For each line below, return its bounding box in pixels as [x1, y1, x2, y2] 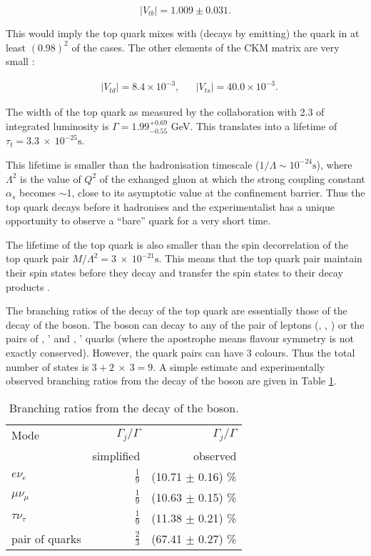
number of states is [6, 359, 89, 374]
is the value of [20, 171, 81, 186]
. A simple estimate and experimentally [153, 359, 325, 374]
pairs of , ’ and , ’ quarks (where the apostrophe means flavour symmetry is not [6, 331, 354, 346]
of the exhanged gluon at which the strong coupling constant [99, 171, 365, 186]
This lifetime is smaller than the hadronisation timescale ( [6, 157, 260, 172]
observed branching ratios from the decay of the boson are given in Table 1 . [6, 373, 337, 388]
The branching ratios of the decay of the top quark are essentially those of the [6, 303, 347, 318]
